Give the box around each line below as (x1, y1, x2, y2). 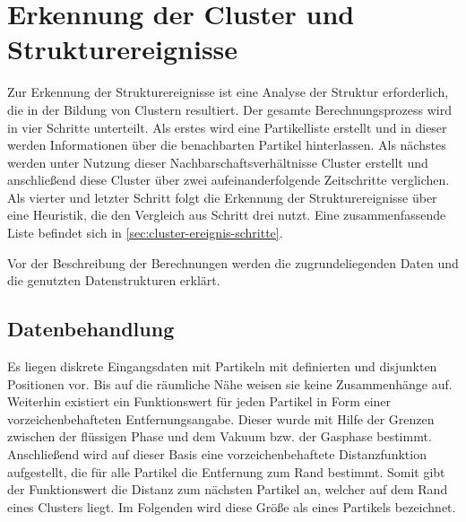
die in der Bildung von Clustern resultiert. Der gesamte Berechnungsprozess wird (7, 100, 453, 118)
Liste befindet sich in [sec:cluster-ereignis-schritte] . (7, 223, 283, 242)
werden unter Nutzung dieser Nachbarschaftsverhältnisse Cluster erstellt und (7, 152, 428, 171)
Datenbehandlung (7, 315, 175, 343)
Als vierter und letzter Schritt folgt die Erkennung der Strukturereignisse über (7, 187, 437, 206)
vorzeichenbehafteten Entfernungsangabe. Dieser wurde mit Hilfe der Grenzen (7, 409, 435, 428)
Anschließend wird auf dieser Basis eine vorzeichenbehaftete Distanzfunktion (7, 445, 427, 464)
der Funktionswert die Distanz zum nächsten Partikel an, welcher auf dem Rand (7, 480, 448, 499)
